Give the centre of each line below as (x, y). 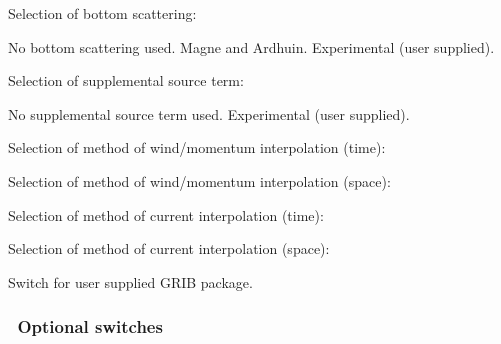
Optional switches (90, 326)
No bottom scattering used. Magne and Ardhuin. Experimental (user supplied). (251, 46)
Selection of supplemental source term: (126, 80)
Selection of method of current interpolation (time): (166, 214)
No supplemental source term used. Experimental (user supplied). (209, 113)
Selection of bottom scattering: (102, 13)
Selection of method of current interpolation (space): (169, 248)
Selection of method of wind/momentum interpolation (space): (199, 180)
